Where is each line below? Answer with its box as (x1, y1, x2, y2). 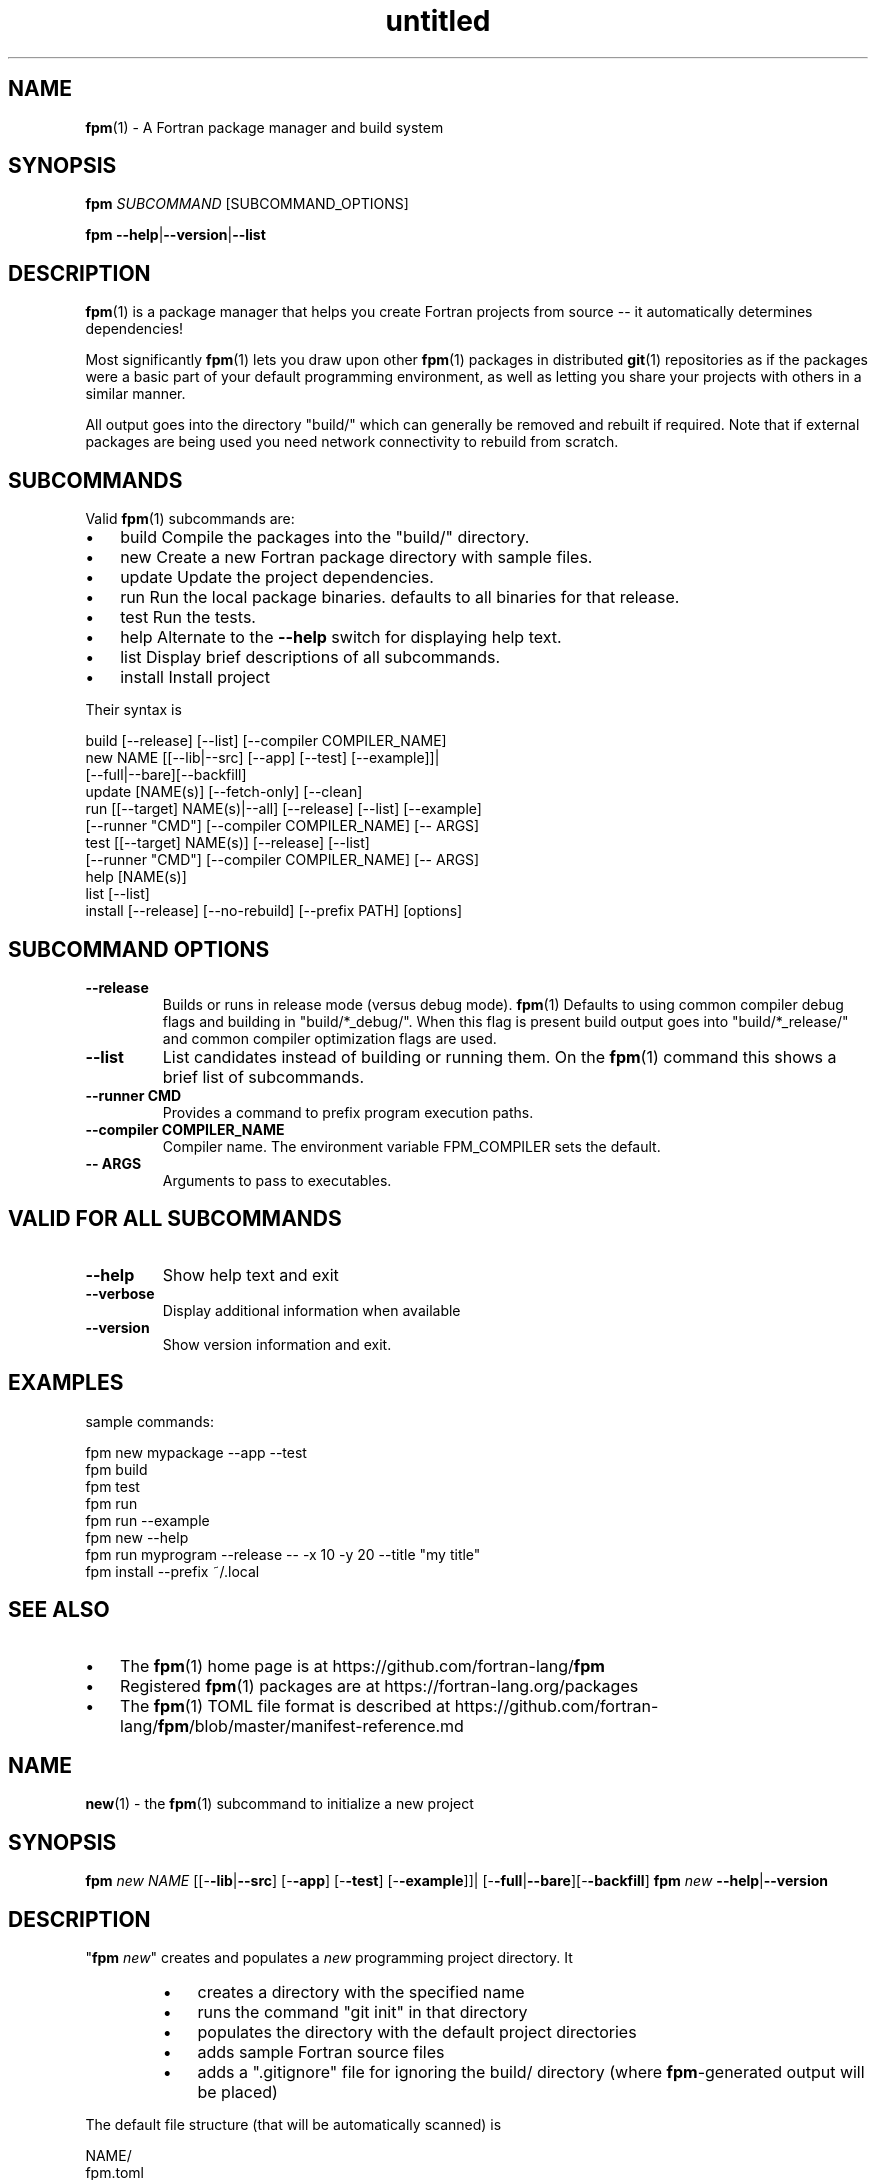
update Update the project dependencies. (120, 567, 434, 588)
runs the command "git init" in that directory (197, 2002, 528, 2023)
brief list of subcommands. (162, 1066, 365, 1087)
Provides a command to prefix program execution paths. (162, 1103, 534, 1121)
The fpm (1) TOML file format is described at (120, 1695, 451, 1716)
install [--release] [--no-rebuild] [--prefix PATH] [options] (85, 902, 463, 920)
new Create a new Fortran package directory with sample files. (120, 547, 593, 568)
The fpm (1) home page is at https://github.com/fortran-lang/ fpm (120, 1655, 605, 1676)
